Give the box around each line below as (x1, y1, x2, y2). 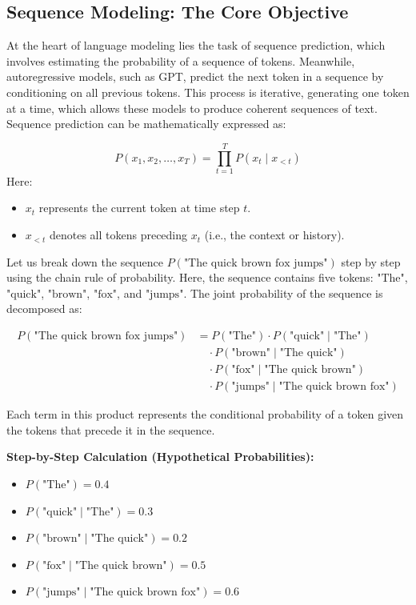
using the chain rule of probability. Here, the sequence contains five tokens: (6, 269, 374, 286)
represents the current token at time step (38, 199, 240, 216)
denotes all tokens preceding (49, 226, 188, 243)
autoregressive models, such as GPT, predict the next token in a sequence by (6, 68, 384, 85)
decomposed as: (6, 300, 82, 317)
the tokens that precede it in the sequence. (6, 421, 215, 438)
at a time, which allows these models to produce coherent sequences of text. (6, 99, 378, 116)
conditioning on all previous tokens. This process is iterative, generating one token (6, 83, 410, 100)
